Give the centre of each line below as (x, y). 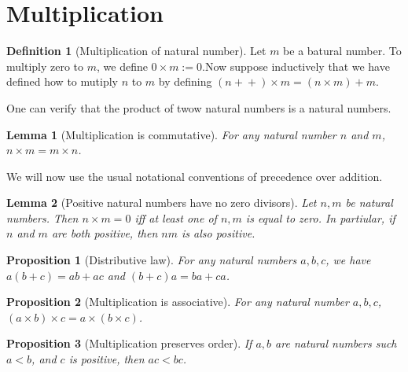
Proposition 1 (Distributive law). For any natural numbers (152, 260)
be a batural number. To (342, 51)
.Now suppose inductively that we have (296, 66)
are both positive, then (105, 233)
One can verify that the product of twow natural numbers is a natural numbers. (199, 107)
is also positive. (219, 233)
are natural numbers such (336, 343)
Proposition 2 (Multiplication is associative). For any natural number (178, 302)
